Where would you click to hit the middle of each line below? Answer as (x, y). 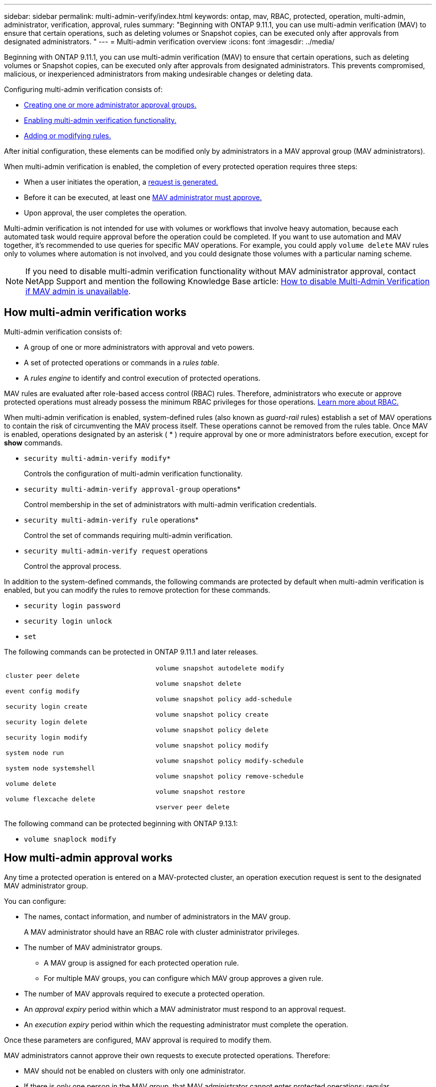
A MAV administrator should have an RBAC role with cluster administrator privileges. (162, 932)
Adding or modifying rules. (67, 136)
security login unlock (68, 621)
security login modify (47, 738)
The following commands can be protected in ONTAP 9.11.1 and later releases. (131, 652)
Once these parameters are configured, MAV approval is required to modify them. (138, 1040)
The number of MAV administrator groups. (93, 947)
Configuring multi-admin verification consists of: (83, 89)
